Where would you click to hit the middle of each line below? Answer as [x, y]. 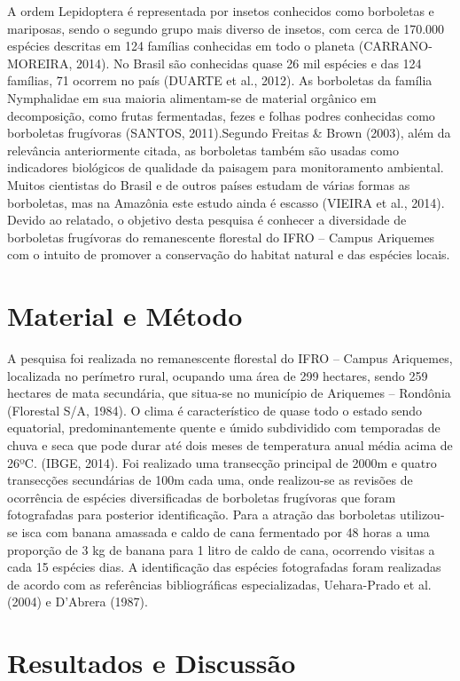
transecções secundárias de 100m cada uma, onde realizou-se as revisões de [210, 480]
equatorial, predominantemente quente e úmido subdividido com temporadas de [224, 428]
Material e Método [125, 316]
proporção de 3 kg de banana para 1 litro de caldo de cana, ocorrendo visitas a [221, 549]
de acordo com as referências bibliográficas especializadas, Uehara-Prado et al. [219, 584]
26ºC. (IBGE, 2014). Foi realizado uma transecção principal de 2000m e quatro [222, 462]
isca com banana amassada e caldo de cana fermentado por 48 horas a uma [226, 531]
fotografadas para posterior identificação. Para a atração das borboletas [202, 515]
